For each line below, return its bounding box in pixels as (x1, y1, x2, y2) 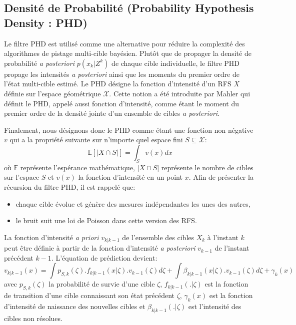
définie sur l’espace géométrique (4, 88, 101, 98)
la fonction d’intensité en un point (78, 172, 182, 182)
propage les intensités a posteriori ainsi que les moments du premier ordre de (4, 68, 239, 79)
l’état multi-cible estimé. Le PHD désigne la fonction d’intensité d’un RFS (4, 78, 231, 89)
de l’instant (214, 243, 249, 253)
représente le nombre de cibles (161, 162, 253, 172)
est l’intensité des (188, 301, 241, 311)
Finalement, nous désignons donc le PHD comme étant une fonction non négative (4, 124, 253, 135)
